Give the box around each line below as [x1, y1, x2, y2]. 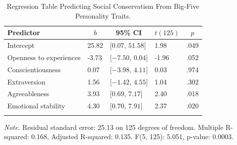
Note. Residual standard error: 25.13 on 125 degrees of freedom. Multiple [4, 122, 224, 132]
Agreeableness [7, 88, 50, 99]
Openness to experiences [7, 52, 81, 62]
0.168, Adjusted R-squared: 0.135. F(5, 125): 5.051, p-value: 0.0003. [31, 131, 234, 142]
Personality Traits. [75, 10, 131, 21]
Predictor [7, 27, 40, 38]
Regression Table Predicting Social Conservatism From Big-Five [6, 1, 199, 11]
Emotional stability [7, 101, 65, 111]
